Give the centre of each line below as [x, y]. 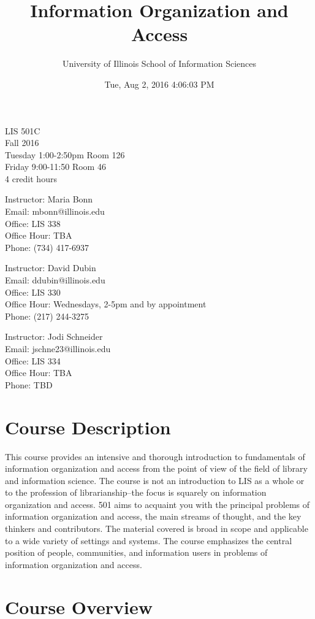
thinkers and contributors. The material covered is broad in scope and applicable [157, 529]
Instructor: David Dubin [51, 268]
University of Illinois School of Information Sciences [159, 63]
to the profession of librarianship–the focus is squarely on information [136, 492]
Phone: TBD [29, 384]
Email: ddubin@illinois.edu [55, 280]
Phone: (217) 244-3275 [47, 316]
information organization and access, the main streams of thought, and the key [153, 516]
